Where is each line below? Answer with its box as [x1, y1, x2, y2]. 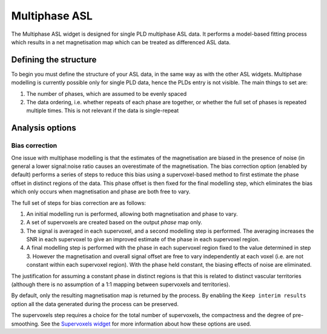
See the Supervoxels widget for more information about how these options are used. [40, 320, 251, 327]
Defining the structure [11, 55, 97, 65]
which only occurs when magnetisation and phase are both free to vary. [11, 188, 191, 195]
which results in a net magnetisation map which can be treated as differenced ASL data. [11, 38, 231, 45]
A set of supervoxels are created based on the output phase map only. [26, 219, 202, 226]
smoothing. [11, 320, 39, 327]
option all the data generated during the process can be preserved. [11, 300, 179, 307]
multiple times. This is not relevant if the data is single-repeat [26, 107, 179, 115]
